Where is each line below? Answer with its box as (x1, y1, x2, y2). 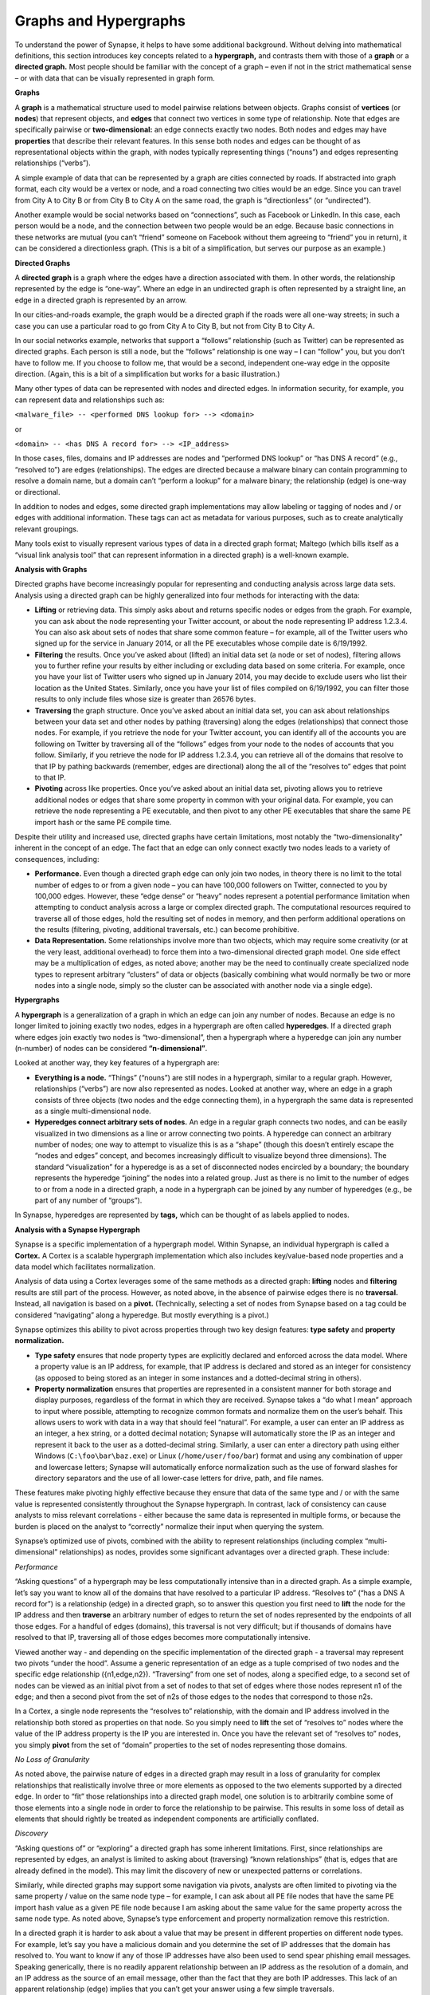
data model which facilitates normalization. (14, 1262, 155, 1271)
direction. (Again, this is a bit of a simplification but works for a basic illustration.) (14, 369, 280, 379)
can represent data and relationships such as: (14, 395, 165, 405)
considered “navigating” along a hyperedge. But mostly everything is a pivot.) (14, 1310, 270, 1320)
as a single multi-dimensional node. (34, 1106, 151, 1116)
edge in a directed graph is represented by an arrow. (14, 295, 187, 305)
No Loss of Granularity (14, 1755, 90, 1764)
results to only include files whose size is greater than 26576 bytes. (34, 694, 256, 704)
